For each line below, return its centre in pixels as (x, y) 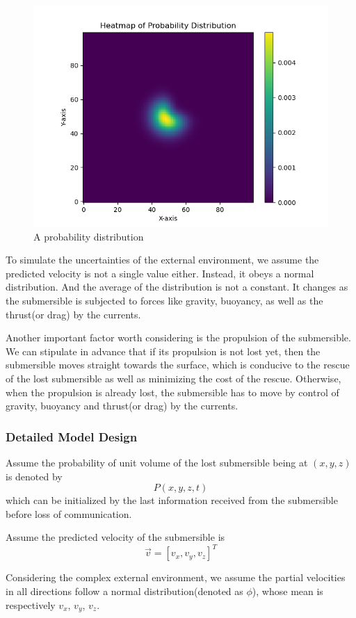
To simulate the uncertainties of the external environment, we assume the (162, 260)
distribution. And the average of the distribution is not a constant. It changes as (177, 287)
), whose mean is (288, 591)
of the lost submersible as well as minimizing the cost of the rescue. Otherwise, (173, 378)
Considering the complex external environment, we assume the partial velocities (176, 577)
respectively (31, 604)
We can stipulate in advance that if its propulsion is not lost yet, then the (163, 351)
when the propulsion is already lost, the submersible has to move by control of (172, 392)
